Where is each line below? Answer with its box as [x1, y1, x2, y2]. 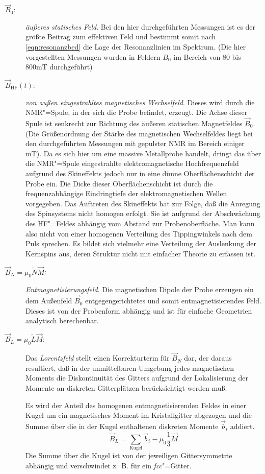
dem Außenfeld [25, 295, 72, 306]
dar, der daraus [184, 352, 232, 363]
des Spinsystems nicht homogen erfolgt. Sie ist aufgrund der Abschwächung [25, 208, 260, 219]
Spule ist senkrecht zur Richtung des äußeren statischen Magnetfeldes [25, 118, 243, 128]
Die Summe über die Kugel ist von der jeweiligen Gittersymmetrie [25, 450, 232, 461]
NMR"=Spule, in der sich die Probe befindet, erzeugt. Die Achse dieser [25, 107, 248, 117]
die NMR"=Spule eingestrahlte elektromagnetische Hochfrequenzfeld [25, 158, 239, 169]
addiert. [230, 420, 255, 431]
